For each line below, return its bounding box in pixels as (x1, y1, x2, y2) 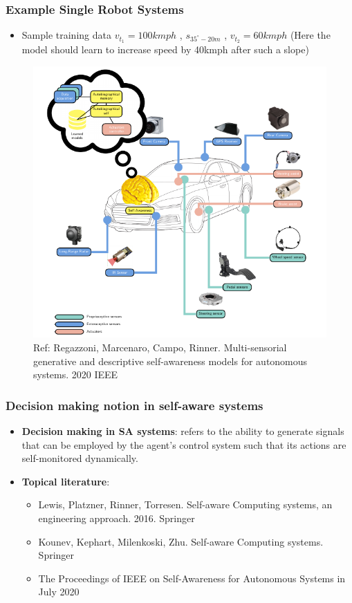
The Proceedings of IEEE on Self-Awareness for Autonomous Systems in (38, 570, 346, 585)
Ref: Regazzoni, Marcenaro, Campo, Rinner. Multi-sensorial (33, 340, 287, 355)
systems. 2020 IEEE (33, 367, 118, 382)
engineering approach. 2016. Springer (38, 510, 195, 525)
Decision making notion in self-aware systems (6, 396, 263, 414)
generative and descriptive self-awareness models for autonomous (33, 353, 308, 368)
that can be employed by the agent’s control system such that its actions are (21, 437, 346, 452)
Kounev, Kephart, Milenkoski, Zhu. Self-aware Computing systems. (38, 534, 324, 548)
